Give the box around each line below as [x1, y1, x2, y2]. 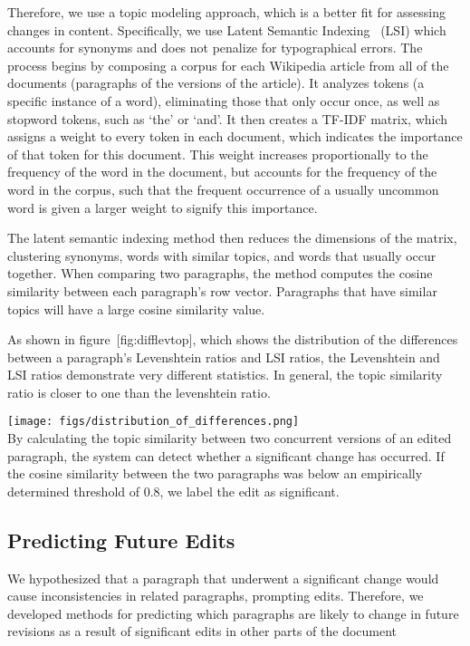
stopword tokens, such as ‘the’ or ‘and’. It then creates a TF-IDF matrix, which [7, 109, 448, 128]
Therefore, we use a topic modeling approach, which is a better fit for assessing [7, 3, 446, 21]
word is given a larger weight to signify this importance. [7, 198, 318, 217]
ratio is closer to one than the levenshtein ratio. [7, 382, 271, 401]
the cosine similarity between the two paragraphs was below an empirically [7, 464, 423, 483]
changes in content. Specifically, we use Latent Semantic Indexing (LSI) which [7, 20, 446, 39]
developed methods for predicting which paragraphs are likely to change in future [7, 603, 459, 622]
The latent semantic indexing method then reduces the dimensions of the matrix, [7, 228, 457, 247]
